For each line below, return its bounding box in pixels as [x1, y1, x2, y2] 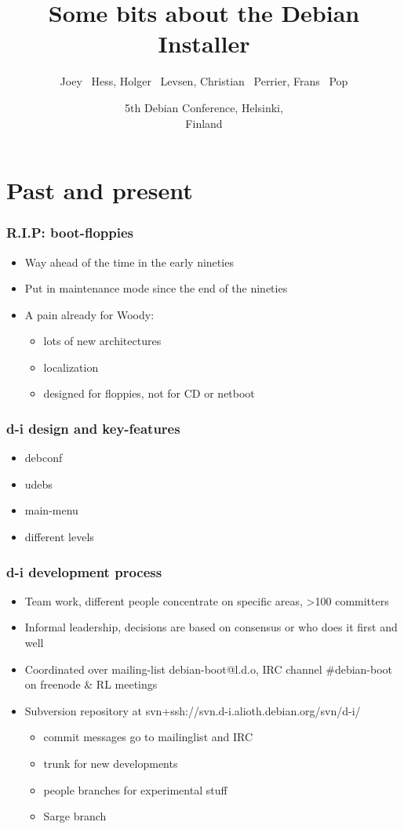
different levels [24, 529, 94, 545]
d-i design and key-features [6, 418, 180, 438]
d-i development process [6, 562, 162, 581]
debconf [24, 449, 63, 466]
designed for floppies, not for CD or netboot [43, 385, 255, 402]
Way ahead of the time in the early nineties [24, 253, 234, 270]
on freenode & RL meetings [24, 676, 158, 693]
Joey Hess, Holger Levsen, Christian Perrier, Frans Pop [60, 73, 348, 89]
